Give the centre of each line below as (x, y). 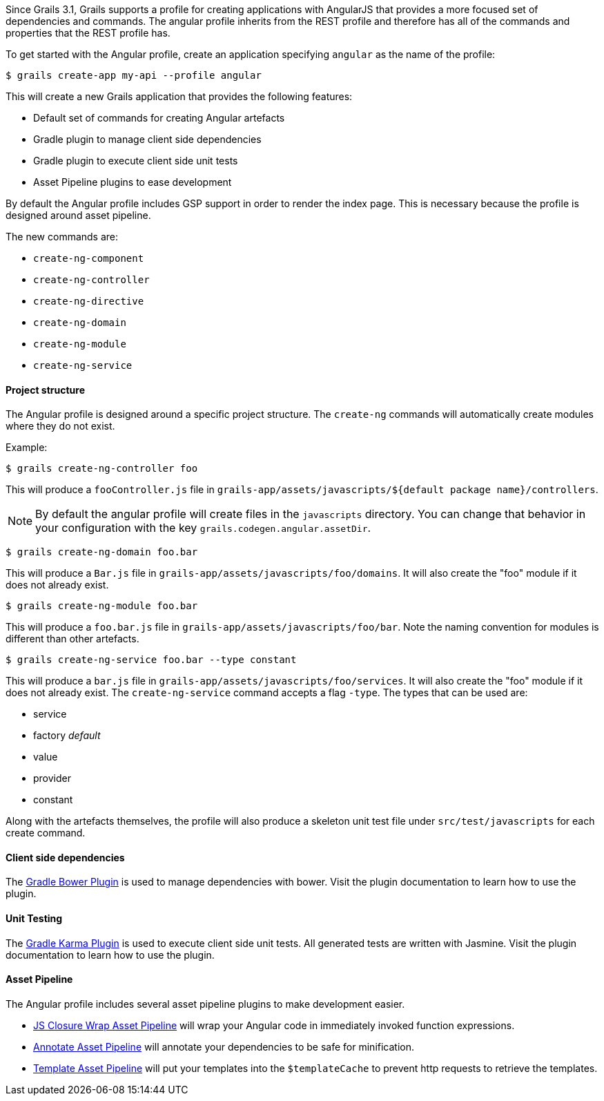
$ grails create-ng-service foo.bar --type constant (151, 660)
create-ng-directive (89, 301)
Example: (27, 448)
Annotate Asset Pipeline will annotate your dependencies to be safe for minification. (224, 1046)
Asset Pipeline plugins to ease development (133, 182)
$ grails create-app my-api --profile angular (134, 75)
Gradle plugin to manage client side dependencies (147, 139)
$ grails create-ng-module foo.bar (102, 606)
